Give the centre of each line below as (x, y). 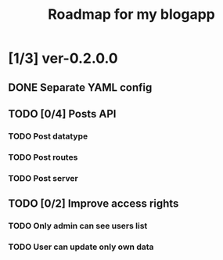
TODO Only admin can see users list (78, 226)
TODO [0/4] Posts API (62, 114)
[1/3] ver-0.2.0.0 (63, 58)
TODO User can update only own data (81, 247)
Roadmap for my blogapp (131, 14)
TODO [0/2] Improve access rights (94, 204)
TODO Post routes (43, 157)
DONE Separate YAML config (80, 87)
